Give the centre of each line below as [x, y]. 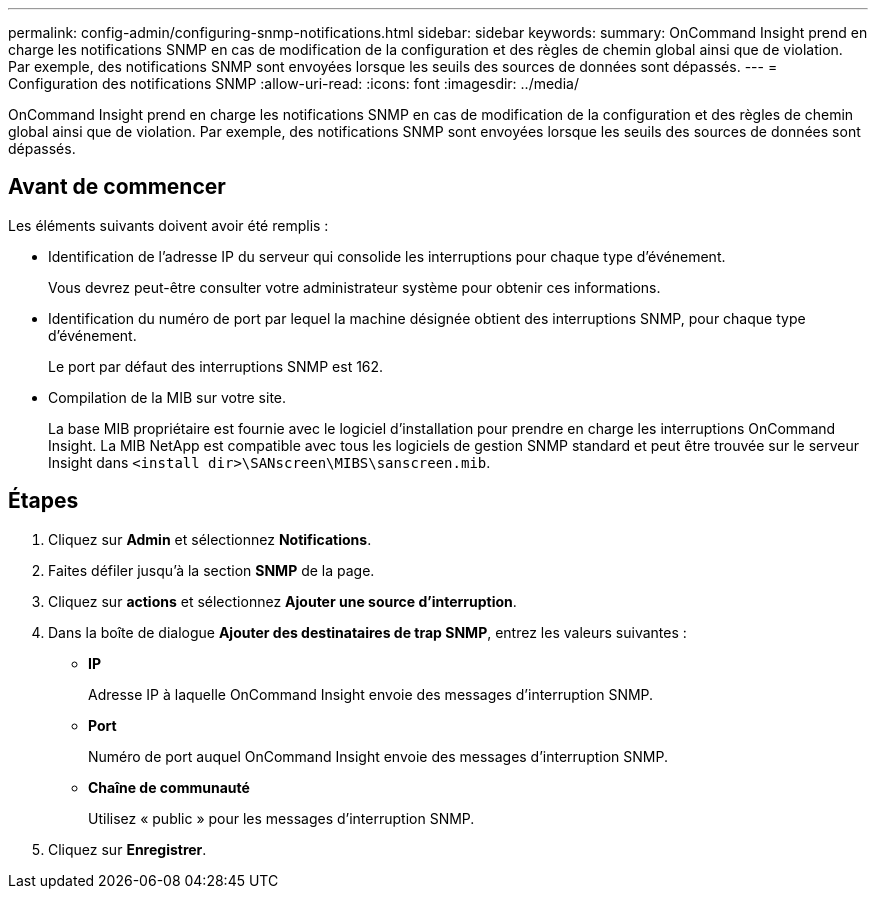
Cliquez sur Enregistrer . [127, 849]
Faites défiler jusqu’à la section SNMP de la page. [211, 570]
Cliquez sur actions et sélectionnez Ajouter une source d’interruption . [282, 601]
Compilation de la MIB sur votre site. [167, 397]
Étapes [43, 501]
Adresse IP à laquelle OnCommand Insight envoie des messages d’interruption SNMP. [371, 694]
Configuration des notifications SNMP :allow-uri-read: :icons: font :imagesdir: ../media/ [293, 83]
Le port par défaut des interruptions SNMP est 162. [216, 366]
